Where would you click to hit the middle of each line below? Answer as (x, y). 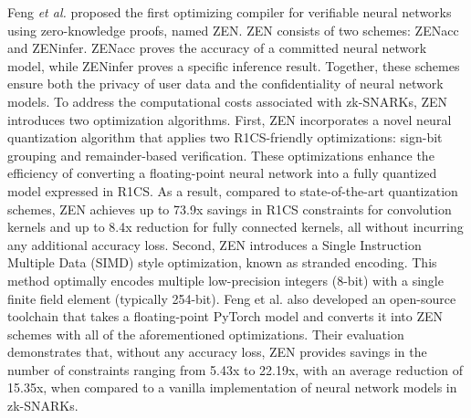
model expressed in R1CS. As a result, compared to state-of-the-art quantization (233, 190)
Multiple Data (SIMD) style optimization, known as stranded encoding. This (222, 262)
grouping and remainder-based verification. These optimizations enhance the (221, 155)
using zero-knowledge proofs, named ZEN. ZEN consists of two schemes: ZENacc (233, 30)
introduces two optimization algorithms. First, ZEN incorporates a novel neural (230, 119)
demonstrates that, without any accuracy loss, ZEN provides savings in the (217, 352)
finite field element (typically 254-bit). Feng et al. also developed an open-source (232, 298)
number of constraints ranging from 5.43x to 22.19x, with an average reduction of (235, 369)
